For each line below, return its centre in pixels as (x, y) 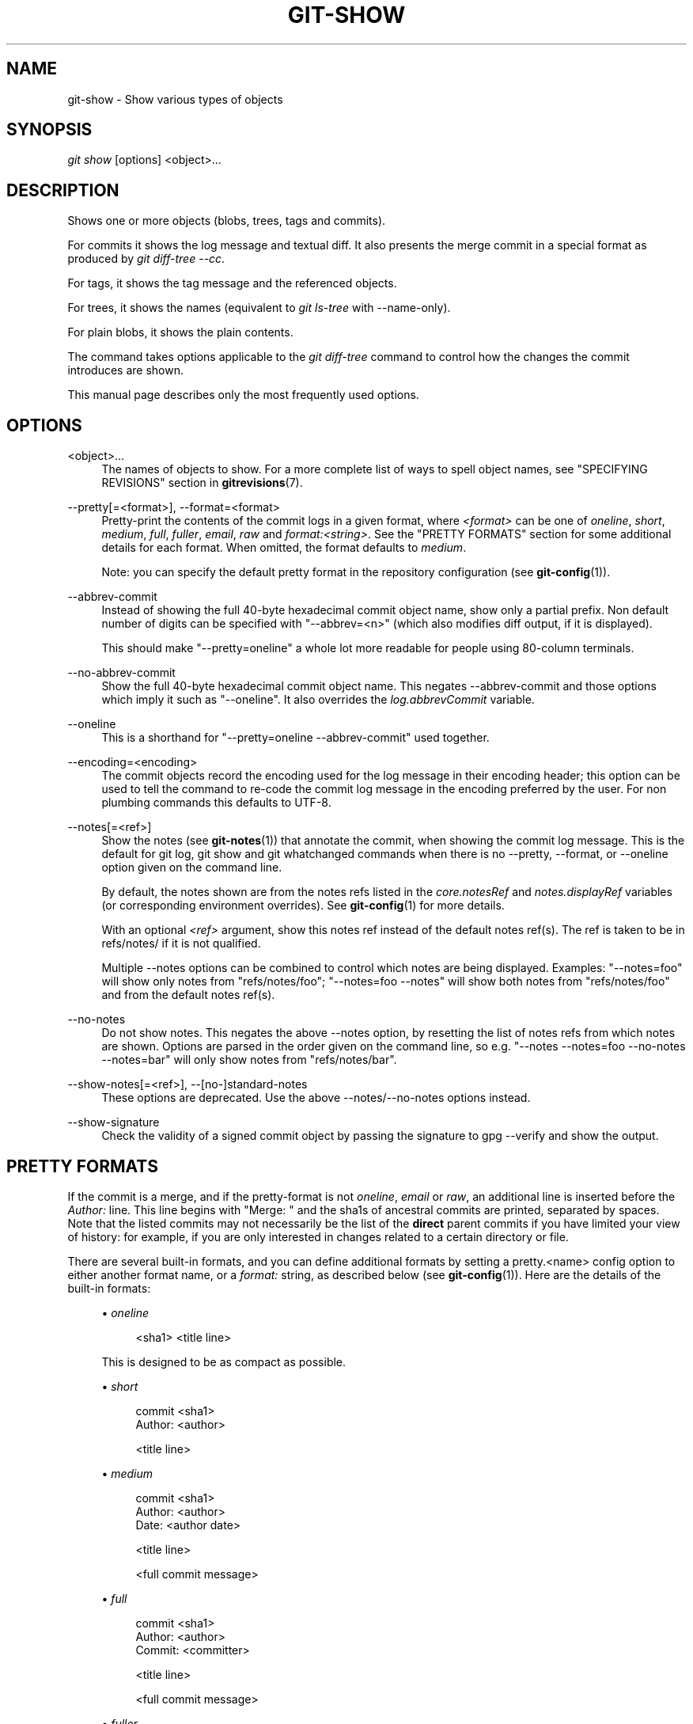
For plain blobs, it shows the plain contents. (180, 332)
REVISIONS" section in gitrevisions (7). (202, 483)
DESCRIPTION (63, 190)
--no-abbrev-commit (121, 673)
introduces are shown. (125, 370)
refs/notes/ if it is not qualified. (181, 944)
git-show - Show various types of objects (175, 99)
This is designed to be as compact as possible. (224, 1361)
